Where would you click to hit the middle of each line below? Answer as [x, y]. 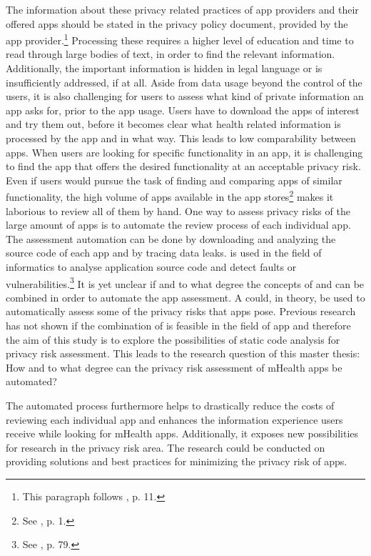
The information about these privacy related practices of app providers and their [182, 9]
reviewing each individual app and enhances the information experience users [174, 419]
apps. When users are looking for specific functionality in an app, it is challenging [184, 152]
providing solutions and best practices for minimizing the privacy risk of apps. [177, 461]
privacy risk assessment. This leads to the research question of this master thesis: [183, 353]
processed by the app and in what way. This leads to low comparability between [181, 138]
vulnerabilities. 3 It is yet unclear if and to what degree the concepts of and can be [185, 282]
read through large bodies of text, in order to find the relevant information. [171, 54]
